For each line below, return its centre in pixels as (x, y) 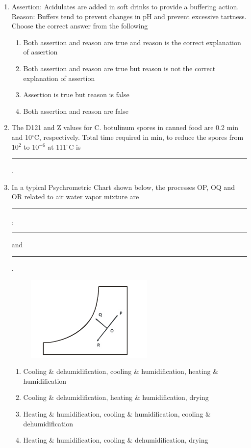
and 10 (22, 137)
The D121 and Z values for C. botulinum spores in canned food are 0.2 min (125, 127)
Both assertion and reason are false (76, 111)
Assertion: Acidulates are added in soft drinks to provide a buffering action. (125, 6)
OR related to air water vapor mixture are (75, 197)
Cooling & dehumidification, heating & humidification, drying (116, 397)
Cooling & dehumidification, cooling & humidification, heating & (121, 371)
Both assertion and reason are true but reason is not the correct (119, 68)
